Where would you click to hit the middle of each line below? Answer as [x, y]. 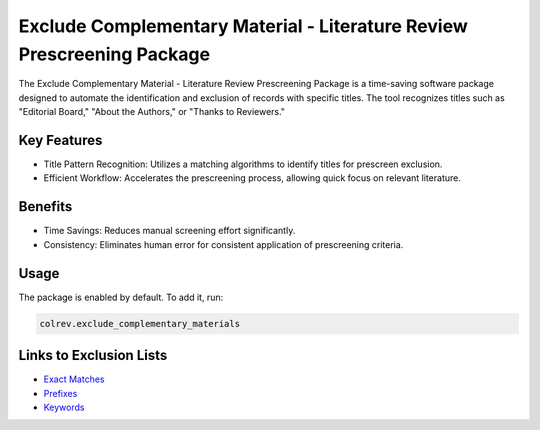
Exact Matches [74, 379]
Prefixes [60, 393]
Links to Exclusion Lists [93, 355]
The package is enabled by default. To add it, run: [121, 297]
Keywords [64, 407]
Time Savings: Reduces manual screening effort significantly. [169, 231]
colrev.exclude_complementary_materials [139, 323]
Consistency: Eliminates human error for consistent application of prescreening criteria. [223, 244]
